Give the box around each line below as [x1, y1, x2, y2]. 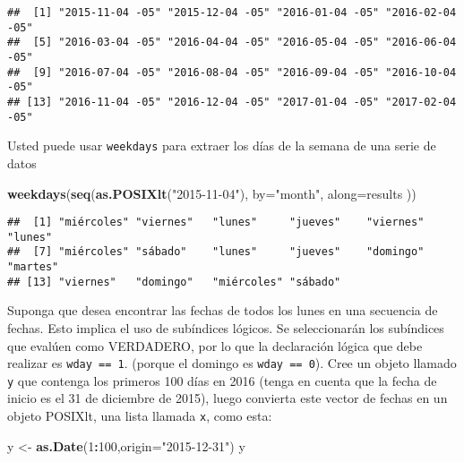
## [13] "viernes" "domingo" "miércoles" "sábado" [7, 275, 341, 288]
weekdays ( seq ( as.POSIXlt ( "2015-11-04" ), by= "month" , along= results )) [7, 184, 417, 202]
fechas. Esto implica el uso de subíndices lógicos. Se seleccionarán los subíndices [7, 318, 444, 337]
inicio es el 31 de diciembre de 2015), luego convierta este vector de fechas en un [7, 389, 448, 407]
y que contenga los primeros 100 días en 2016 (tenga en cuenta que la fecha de [7, 371, 437, 389]
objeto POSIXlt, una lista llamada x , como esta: [7, 406, 272, 425]
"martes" [7, 261, 59, 274]
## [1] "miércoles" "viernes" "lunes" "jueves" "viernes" [7, 216, 425, 229]
